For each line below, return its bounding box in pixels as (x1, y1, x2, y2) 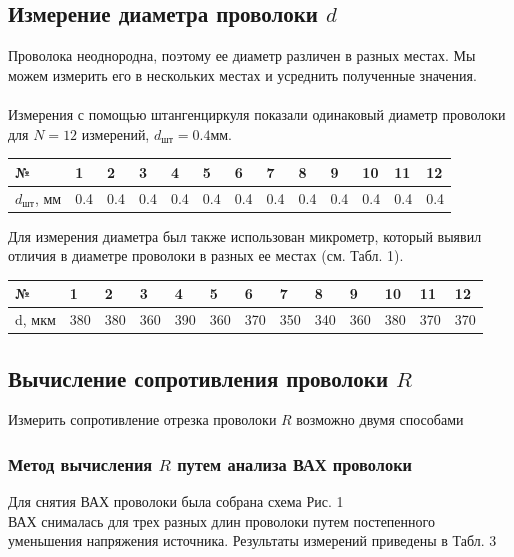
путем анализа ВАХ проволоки (177, 451, 413, 476)
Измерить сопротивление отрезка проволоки (8, 409, 277, 430)
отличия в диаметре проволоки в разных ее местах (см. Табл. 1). (8, 245, 404, 266)
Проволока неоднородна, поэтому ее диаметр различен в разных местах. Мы (8, 45, 476, 66)
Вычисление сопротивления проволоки (8, 362, 388, 393)
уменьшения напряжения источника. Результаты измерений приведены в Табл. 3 (8, 530, 497, 551)
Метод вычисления (8, 451, 153, 476)
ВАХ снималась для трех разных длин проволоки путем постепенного (8, 510, 435, 531)
